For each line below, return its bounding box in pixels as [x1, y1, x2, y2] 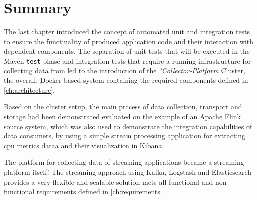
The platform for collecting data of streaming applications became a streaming [4, 157, 244, 167]
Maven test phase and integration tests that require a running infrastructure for [4, 55, 251, 66]
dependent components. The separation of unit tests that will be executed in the [4, 46, 250, 56]
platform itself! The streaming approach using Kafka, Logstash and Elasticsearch [4, 166, 252, 177]
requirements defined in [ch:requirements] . [36, 186, 164, 197]
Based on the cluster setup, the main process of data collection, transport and [4, 101, 242, 112]
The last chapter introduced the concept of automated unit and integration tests [4, 26, 250, 37]
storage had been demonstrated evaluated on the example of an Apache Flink [4, 111, 241, 121]
